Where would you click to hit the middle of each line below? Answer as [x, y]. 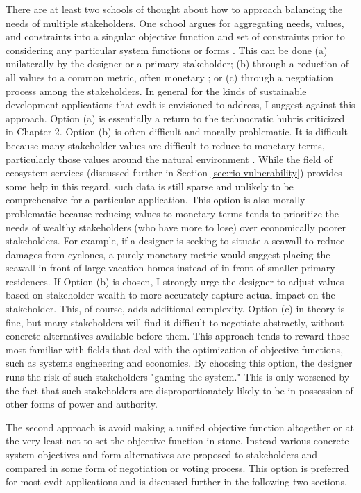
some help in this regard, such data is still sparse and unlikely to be [150, 186]
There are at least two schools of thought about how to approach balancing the [174, 9]
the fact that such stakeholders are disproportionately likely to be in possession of [179, 390]
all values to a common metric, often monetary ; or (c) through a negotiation [169, 77]
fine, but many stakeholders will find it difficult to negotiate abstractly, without [175, 322]
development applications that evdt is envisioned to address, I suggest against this [180, 105]
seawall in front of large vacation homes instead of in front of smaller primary [170, 268]
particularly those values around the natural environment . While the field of [169, 159]
